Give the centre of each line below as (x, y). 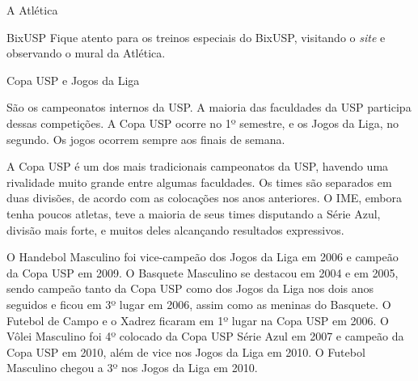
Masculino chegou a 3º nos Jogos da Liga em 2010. (132, 368)
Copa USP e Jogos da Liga (73, 80)
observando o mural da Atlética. (86, 53)
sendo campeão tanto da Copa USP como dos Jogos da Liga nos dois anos (190, 288)
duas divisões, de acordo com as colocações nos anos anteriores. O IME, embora (204, 198)
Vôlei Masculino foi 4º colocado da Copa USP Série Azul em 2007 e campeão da (205, 336)
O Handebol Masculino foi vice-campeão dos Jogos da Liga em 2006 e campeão (203, 257)
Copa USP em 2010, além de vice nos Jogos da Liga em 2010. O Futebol (186, 351)
